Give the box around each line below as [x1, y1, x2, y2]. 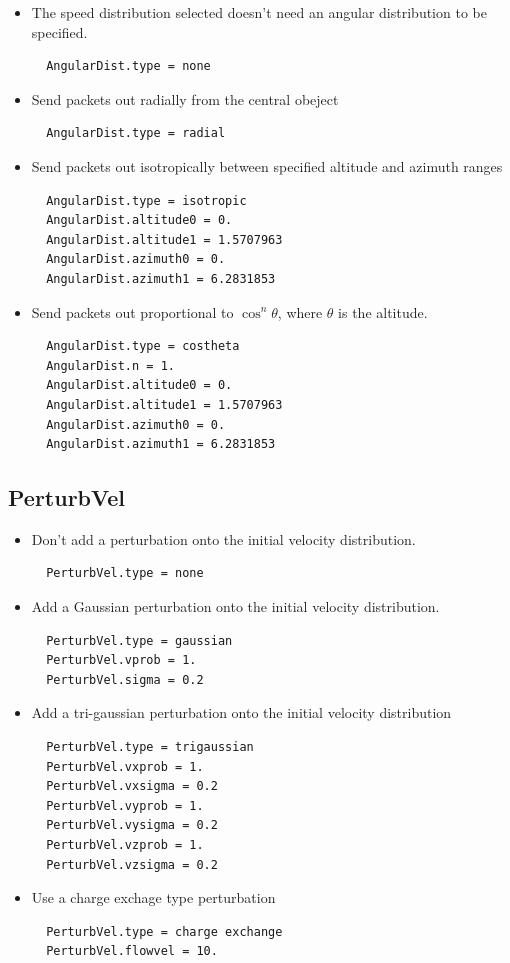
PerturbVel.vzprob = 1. [46, 838, 204, 853]
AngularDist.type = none [46, 59, 211, 74]
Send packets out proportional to [31, 301, 234, 322]
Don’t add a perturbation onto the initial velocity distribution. [31, 528, 416, 549]
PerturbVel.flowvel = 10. [46, 944, 218, 959]
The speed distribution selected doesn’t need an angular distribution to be [31, 2, 487, 22]
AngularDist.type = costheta [46, 339, 240, 354]
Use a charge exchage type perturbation [31, 887, 276, 908]
